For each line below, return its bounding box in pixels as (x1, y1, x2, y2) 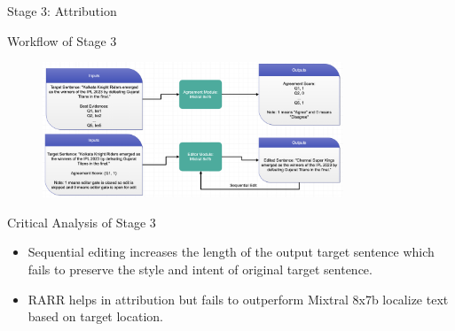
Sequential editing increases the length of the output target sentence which (27, 242, 435, 261)
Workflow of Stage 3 (7, 31, 117, 50)
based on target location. (27, 307, 163, 326)
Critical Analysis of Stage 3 (7, 212, 156, 231)
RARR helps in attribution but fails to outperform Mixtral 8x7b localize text (27, 289, 449, 308)
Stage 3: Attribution (7, 2, 117, 19)
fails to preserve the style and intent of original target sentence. (27, 260, 373, 278)
